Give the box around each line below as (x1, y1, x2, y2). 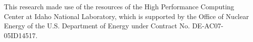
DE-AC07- (192, 21, 224, 31)
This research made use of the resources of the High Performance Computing (4, 1, 234, 11)
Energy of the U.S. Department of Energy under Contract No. (4, 21, 190, 31)
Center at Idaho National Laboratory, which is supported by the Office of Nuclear (4, 11, 249, 21)
